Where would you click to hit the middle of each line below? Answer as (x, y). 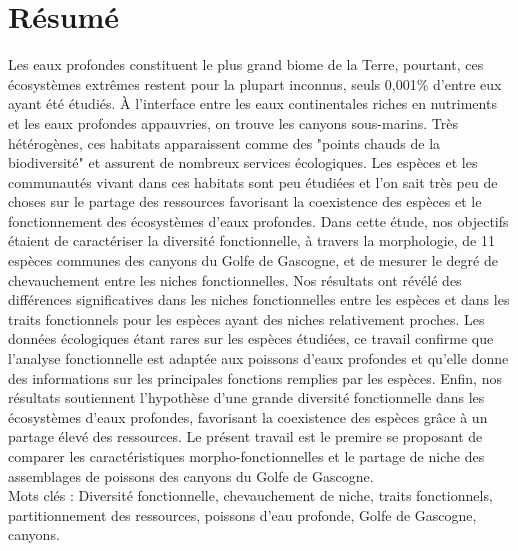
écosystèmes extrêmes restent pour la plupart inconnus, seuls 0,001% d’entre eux (255, 83)
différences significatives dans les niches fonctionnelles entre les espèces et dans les (259, 299)
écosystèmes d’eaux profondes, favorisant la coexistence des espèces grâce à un (248, 416)
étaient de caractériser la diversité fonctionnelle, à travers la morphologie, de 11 (251, 240)
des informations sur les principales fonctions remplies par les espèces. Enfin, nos (255, 377)
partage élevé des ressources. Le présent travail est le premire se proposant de (245, 436)
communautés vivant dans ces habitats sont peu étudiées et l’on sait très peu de (253, 181)
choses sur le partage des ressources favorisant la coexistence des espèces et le (245, 201)
